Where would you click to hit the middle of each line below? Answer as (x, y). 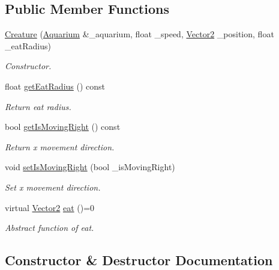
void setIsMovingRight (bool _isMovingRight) (90, 167)
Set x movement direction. (53, 187)
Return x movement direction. (60, 146)
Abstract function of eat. (49, 228)
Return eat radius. (38, 106)
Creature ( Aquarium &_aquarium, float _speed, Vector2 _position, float (139, 34)
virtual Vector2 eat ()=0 (50, 207)
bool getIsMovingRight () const (63, 127)
